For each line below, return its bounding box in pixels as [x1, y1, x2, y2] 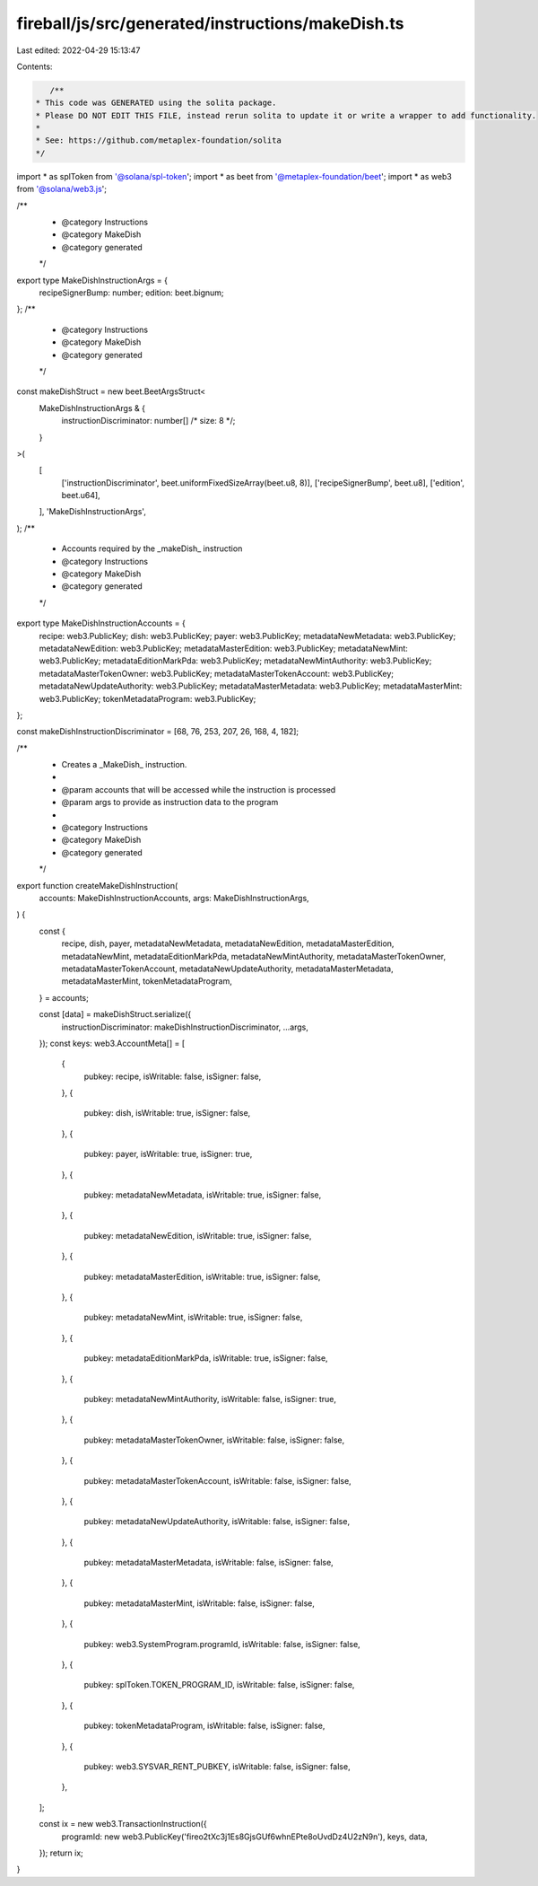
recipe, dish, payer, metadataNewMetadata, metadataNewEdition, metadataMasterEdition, [61, 938, 395, 949]
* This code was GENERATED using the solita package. [35, 98, 277, 108]
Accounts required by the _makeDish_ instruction [61, 543, 243, 554]
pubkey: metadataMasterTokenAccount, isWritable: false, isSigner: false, [83, 1475, 351, 1486]
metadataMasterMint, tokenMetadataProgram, [61, 976, 233, 987]
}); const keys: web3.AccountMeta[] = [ [39, 1038, 186, 1048]
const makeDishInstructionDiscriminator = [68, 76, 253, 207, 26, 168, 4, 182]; [16, 726, 299, 737]
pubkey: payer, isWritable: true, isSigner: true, [83, 1149, 253, 1160]
